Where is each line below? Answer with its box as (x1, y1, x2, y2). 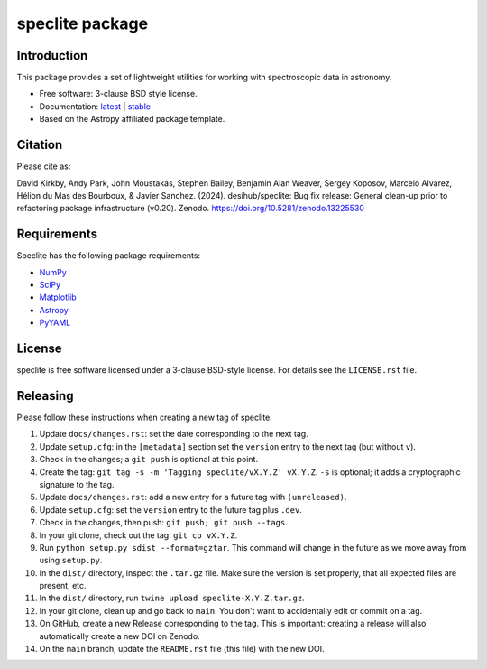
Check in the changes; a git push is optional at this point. (39, 454, 259, 465)
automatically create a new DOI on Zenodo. (39, 630, 200, 641)
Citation (16, 137, 63, 153)
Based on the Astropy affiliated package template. (39, 114, 225, 125)
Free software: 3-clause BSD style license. (39, 88, 198, 99)
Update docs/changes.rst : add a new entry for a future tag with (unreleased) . (39, 492, 347, 503)
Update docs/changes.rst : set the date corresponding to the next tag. (39, 429, 308, 440)
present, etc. (39, 581, 87, 591)
